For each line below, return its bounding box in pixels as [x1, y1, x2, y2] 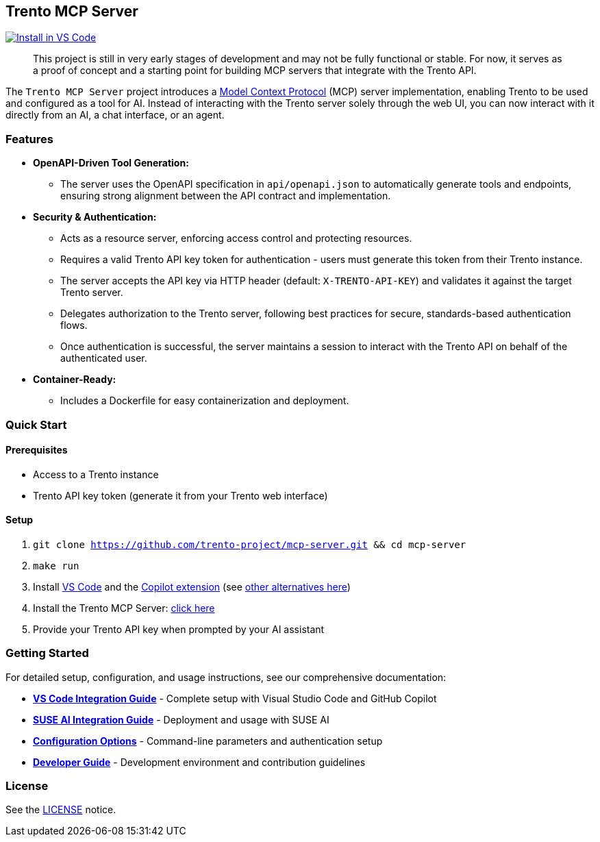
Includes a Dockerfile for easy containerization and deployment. [60, 395, 349, 407]
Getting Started [5, 646, 89, 660]
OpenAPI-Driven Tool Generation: [33, 157, 189, 169]
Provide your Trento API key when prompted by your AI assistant [33, 623, 325, 635]
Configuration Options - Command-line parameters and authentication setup [33, 734, 383, 747]
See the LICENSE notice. [5, 804, 116, 816]
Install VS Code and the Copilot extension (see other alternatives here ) [33, 580, 351, 593]
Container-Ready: [33, 373, 116, 386]
